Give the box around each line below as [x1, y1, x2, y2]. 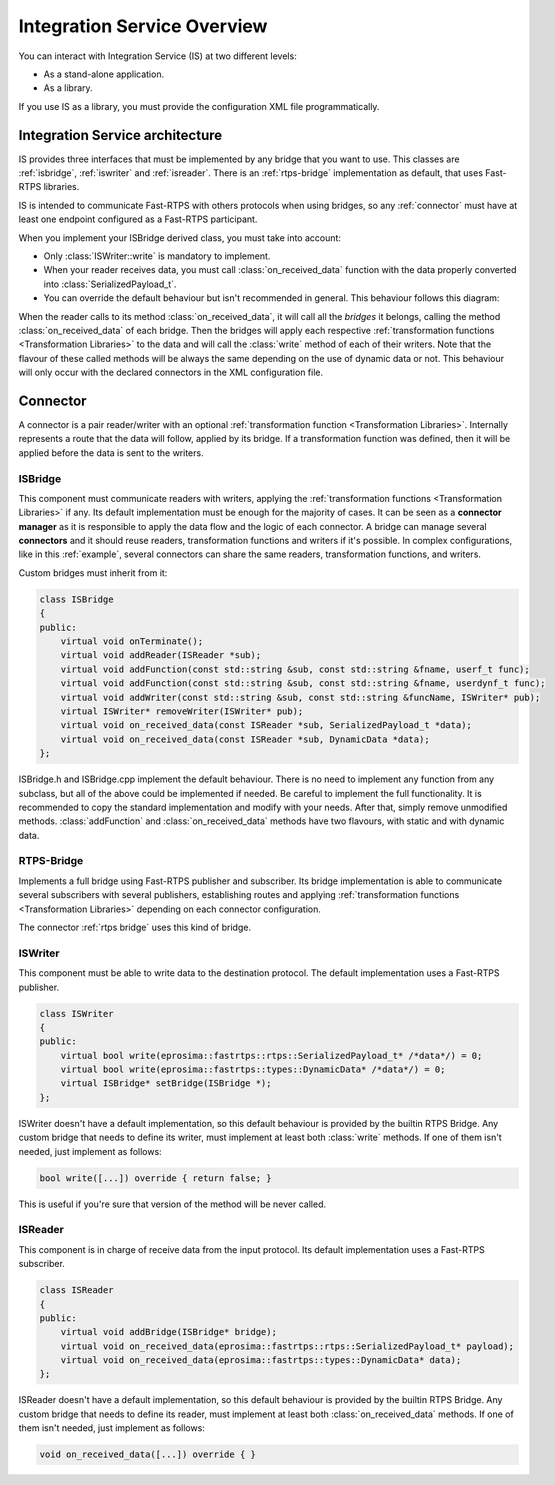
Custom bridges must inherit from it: [18, 566, 168, 579]
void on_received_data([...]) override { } [39, 1449, 257, 1460]
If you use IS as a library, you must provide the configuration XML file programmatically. [18, 100, 380, 112]
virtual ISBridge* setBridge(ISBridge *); [60, 1078, 272, 1089]
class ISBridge [39, 593, 114, 605]
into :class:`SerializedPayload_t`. [43, 278, 177, 290]
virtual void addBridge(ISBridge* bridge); [60, 1326, 277, 1338]
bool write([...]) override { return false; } [39, 1172, 272, 1184]
